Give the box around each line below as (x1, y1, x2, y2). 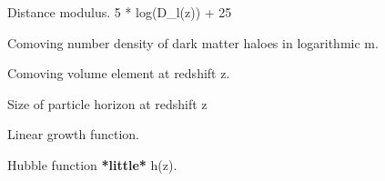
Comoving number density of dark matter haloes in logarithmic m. (7, 33, 379, 52)
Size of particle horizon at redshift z (7, 94, 208, 113)
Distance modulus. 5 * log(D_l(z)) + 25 (7, 3, 232, 21)
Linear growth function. (7, 125, 139, 144)
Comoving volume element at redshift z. (7, 64, 230, 83)
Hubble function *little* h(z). (7, 155, 177, 174)
